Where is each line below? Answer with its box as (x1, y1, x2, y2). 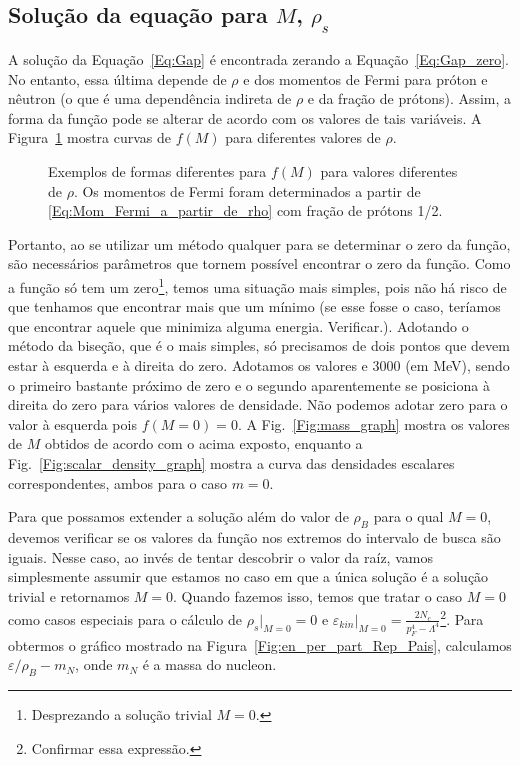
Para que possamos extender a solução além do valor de (8, 506, 349, 527)
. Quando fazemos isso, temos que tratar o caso (173, 585, 463, 606)
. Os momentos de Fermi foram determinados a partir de (73, 180, 421, 201)
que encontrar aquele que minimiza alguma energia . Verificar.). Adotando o (8, 315, 469, 336)
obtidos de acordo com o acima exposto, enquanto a (44, 433, 363, 454)
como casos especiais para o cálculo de (8, 608, 243, 629)
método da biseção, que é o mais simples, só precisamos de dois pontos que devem (8, 335, 510, 356)
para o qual (373, 506, 444, 527)
